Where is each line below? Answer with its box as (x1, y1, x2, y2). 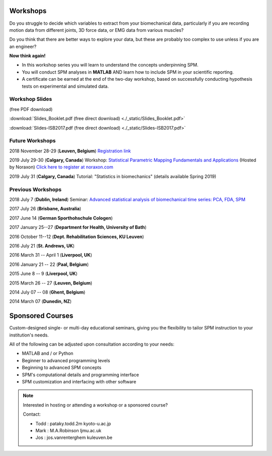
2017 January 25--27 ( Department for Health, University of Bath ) (9, 224, 147, 231)
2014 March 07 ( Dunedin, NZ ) (9, 298, 72, 305)
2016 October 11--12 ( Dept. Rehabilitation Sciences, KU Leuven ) (9, 234, 145, 240)
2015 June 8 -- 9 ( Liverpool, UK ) (9, 270, 78, 277)
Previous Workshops (9, 186, 62, 193)
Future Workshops (9, 137, 56, 144)
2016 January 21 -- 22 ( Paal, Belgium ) (9, 261, 89, 267)
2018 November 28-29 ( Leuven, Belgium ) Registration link (9, 148, 131, 154)
